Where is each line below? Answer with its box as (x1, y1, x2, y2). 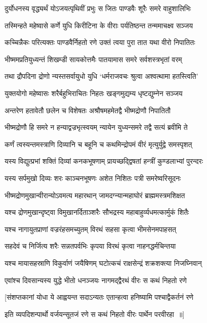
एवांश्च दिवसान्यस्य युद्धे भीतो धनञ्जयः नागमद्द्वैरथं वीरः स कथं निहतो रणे (5, 274, 187, 285)
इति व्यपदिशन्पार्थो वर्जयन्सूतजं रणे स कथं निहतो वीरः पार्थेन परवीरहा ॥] (5, 308, 185, 319)
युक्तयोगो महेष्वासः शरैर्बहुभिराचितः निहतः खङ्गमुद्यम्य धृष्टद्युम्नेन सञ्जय (5, 87, 183, 98)
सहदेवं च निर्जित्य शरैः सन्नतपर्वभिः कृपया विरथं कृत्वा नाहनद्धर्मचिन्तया (5, 241, 176, 251)
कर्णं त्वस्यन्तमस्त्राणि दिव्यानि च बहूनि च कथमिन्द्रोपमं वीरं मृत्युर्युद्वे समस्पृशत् (5, 139, 192, 149)
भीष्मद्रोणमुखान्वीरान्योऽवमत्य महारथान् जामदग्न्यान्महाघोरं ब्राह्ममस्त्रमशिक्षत (5, 190, 185, 200)
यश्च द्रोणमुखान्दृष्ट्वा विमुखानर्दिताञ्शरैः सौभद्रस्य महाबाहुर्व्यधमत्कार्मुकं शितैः (5, 207, 189, 217)
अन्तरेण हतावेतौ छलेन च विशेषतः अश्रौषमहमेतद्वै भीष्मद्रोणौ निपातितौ (5, 105, 171, 115)
